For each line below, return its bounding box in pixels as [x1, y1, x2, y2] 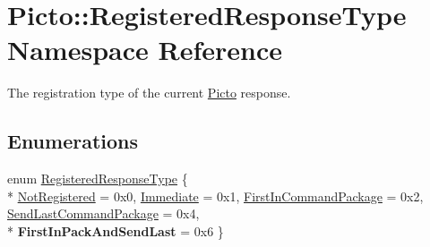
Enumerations [7, 127, 139, 155]
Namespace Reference [7, 31, 282, 68]
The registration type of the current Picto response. [7, 83, 291, 102]
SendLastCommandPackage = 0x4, [7, 204, 200, 223]
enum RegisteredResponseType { [7, 169, 188, 188]
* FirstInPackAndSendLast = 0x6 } [7, 221, 224, 240]
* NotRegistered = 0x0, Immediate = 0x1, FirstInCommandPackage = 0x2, [7, 186, 424, 205]
